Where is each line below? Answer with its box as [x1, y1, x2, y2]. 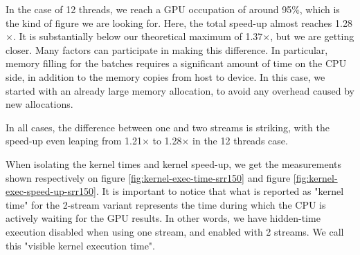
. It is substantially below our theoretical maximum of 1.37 [12, 29, 263, 44]
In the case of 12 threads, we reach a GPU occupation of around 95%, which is [6, 2, 340, 16]
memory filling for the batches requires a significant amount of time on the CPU [6, 56, 347, 70]
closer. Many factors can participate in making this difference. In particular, [6, 42, 328, 57]
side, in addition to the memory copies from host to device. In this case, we [6, 69, 325, 84]
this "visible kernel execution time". [6, 238, 155, 252]
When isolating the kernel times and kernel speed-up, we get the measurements [6, 156, 342, 171]
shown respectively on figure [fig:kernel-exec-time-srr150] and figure [6, 170, 291, 185]
